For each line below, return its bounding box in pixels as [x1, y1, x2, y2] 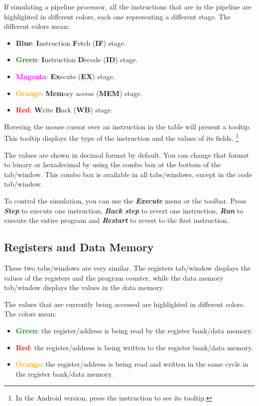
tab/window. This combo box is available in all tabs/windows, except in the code [4, 169, 252, 179]
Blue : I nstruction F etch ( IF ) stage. [15, 37, 126, 48]
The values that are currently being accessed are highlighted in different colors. [4, 299, 245, 309]
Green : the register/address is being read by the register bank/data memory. [15, 325, 253, 335]
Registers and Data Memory [4, 239, 154, 255]
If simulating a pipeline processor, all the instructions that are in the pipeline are [4, 1, 252, 11]
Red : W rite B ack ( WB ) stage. [15, 104, 113, 115]
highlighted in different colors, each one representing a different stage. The [4, 11, 231, 21]
